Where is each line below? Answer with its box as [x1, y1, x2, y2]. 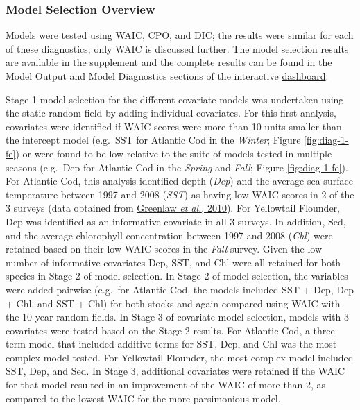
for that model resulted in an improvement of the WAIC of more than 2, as [6, 377, 326, 392]
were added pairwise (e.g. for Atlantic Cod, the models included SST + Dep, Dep [6, 282, 354, 296]
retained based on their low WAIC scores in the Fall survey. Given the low [6, 241, 323, 256]
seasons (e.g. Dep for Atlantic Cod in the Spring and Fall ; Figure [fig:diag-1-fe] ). [6, 160, 348, 174]
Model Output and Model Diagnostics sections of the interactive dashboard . [6, 69, 329, 83]
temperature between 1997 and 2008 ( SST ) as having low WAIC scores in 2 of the [6, 187, 354, 201]
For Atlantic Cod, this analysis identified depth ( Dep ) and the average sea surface [6, 173, 353, 188]
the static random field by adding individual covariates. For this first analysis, [6, 105, 336, 120]
